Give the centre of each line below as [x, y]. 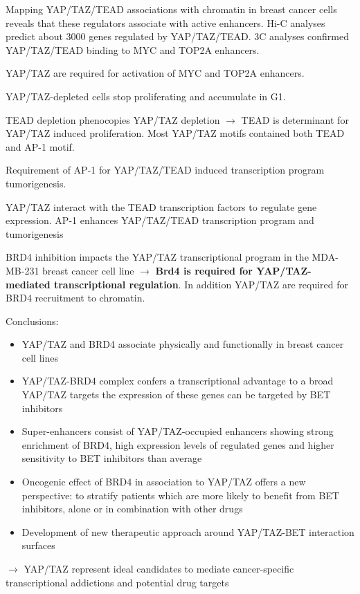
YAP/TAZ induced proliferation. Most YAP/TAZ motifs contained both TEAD [175, 133]
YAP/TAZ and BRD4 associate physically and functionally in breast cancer [183, 344]
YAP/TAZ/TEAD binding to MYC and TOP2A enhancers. [133, 49]
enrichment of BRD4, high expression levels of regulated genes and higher [178, 444]
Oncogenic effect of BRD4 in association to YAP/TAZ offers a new [164, 482]
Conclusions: [32, 321]
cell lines [40, 357]
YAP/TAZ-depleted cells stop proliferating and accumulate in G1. [146, 96]
